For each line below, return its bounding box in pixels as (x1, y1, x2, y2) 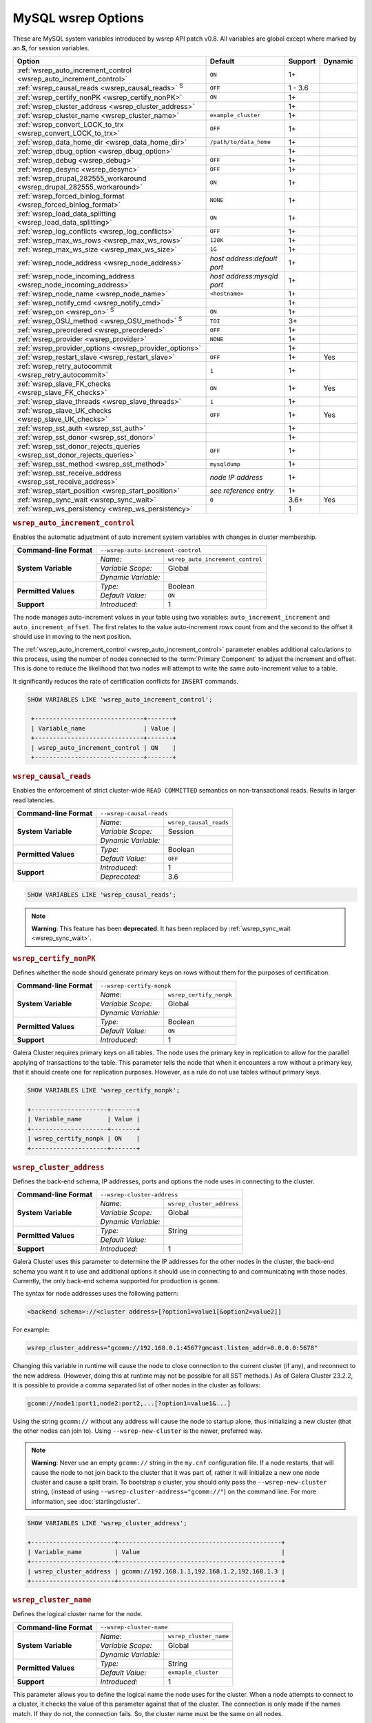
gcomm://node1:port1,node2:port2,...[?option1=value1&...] (27, 1400, 231, 1407)
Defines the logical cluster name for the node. (12, 1610, 143, 1618)
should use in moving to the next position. (12, 633, 132, 641)
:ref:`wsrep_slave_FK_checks (17, 379, 112, 389)
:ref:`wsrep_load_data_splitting (17, 209, 116, 218)
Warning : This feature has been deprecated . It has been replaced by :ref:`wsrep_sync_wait (31, 924, 291, 933)
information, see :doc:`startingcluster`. (31, 1497, 141, 1505)
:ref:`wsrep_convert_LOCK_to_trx (17, 119, 124, 129)
